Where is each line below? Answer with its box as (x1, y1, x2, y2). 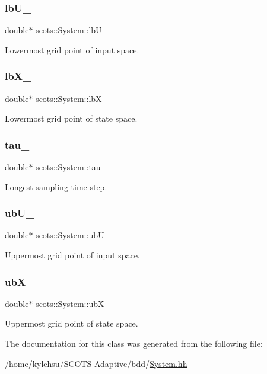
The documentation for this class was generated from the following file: (5, 337, 263, 350)
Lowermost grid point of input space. (5, 43, 139, 56)
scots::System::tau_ (36, 161, 107, 173)
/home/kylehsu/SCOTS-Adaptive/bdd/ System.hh (5, 357, 187, 369)
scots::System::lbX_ (36, 92, 109, 104)
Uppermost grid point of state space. (5, 317, 138, 330)
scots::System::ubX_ (36, 297, 110, 309)
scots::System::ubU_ (36, 229, 110, 241)
